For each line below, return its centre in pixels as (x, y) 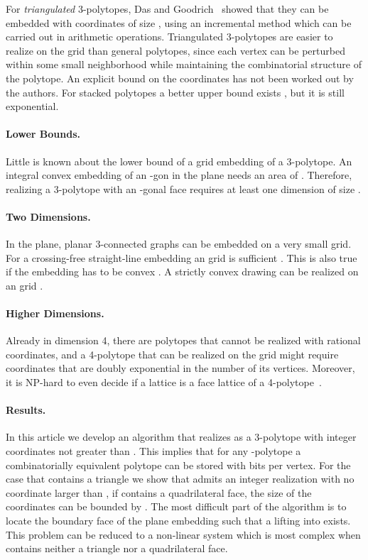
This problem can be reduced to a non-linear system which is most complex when (183, 534)
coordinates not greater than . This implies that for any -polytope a (153, 451)
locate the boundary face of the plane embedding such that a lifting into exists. (178, 521)
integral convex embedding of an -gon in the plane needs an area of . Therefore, (179, 175)
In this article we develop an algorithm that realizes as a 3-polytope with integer (181, 437)
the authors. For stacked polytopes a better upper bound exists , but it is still (175, 92)
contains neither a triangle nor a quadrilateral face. (117, 548)
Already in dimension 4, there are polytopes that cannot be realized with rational (183, 340)
